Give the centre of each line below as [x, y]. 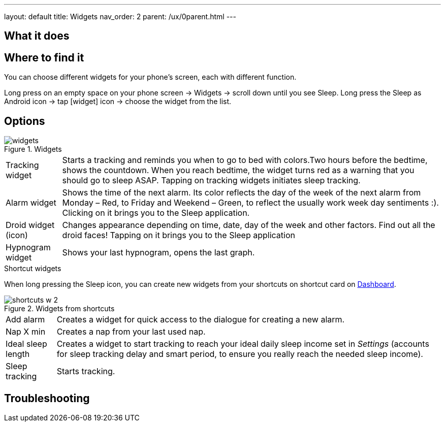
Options [25, 121]
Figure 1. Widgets [33, 149]
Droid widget [30, 225]
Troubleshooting [47, 398]
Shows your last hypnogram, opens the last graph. [158, 253]
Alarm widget [31, 203]
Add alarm [25, 320]
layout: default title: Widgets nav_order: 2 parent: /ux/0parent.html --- [120, 17]
